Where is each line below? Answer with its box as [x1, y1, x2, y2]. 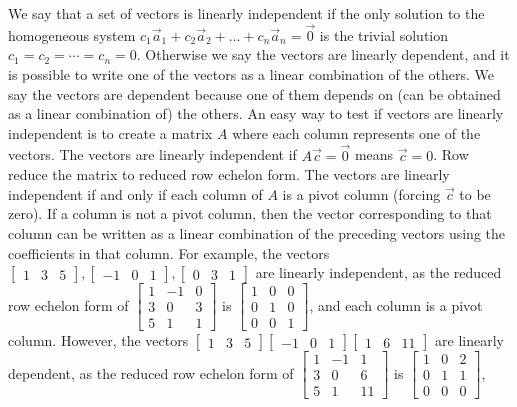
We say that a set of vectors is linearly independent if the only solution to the [8, 3, 485, 23]
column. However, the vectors [8, 330, 189, 351]
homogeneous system [8, 24, 136, 45]
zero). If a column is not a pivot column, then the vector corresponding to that [8, 203, 492, 224]
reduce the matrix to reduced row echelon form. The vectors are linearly [8, 164, 450, 185]
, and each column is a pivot [309, 294, 483, 315]
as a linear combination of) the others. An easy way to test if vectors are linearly [8, 103, 504, 124]
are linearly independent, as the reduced [255, 262, 502, 283]
